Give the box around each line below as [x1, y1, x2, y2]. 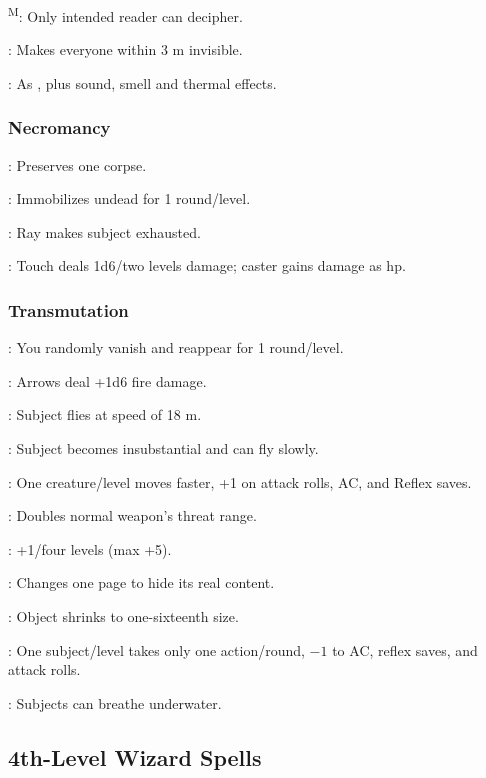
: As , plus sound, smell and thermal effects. [8, 72, 277, 93]
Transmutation [8, 297, 129, 322]
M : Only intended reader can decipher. [8, 3, 243, 26]
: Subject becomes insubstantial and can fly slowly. [8, 438, 319, 459]
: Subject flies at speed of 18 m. [8, 404, 202, 425]
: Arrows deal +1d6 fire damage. [8, 370, 207, 391]
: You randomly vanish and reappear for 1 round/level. [8, 337, 344, 358]
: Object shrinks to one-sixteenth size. [8, 606, 239, 626]
